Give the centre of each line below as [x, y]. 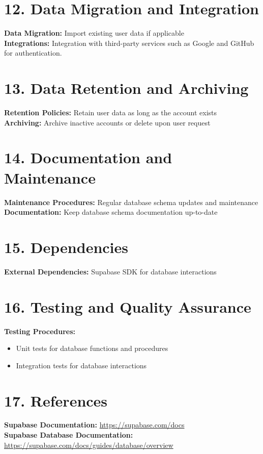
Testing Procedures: [40, 331]
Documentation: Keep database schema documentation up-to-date [111, 212]
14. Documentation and [88, 157]
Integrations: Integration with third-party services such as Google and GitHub [129, 43]
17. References [56, 400]
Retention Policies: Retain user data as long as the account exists [111, 112]
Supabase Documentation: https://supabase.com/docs [94, 425]
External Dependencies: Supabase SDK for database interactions [110, 271]
